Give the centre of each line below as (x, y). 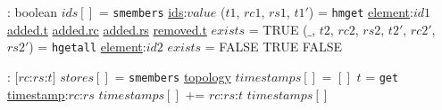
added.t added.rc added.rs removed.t (107, 29)
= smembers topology (173, 76)
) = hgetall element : (88, 47)
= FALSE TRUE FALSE (273, 47)
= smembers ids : (143, 12)
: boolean (33, 12)
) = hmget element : (361, 12)
